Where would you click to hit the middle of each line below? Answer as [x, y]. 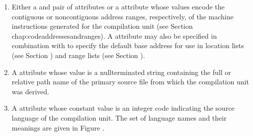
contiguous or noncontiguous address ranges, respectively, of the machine [123, 16]
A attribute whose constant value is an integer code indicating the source [123, 108]
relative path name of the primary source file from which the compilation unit [130, 82]
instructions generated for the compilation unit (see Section [102, 26]
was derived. [30, 91]
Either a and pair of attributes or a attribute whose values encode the [118, 6]
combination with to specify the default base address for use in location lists [128, 45]
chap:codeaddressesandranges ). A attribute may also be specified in [114, 35]
